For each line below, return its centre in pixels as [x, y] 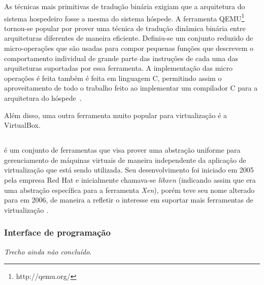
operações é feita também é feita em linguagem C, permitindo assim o [113, 78]
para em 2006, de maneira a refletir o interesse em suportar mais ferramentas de [129, 200]
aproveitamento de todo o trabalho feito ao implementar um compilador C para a [131, 88]
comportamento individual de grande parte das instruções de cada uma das [121, 58]
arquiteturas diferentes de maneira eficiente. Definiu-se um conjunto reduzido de [129, 38]
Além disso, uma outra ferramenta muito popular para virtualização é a [116, 115]
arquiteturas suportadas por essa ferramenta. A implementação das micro [118, 68]
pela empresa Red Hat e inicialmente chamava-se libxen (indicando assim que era [130, 179]
